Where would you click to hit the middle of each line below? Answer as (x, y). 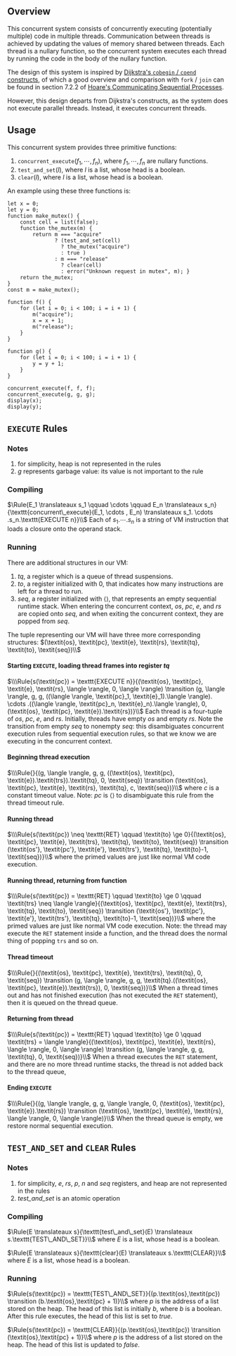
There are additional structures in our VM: (68, 563)
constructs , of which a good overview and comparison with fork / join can (116, 79)
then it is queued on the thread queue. (63, 1002)
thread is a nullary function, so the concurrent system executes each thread (117, 51)
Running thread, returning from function (67, 880)
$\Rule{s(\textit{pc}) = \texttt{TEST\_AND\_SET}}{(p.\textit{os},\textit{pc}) (114, 1294)
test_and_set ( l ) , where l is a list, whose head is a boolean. (101, 170)
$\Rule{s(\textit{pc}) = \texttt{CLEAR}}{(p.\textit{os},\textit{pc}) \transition (114, 1330)
